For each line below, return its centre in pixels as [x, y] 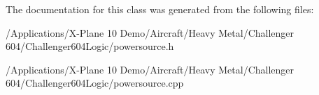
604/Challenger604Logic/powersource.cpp [95, 83]
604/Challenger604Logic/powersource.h [90, 46]
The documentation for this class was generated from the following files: [160, 9]
